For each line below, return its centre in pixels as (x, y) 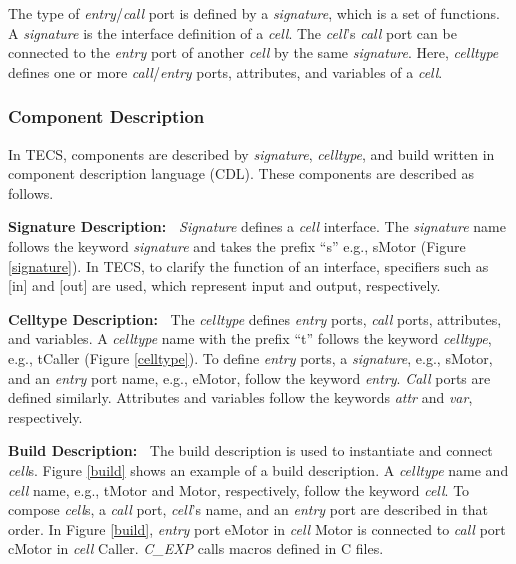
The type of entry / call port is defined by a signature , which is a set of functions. (254, 13)
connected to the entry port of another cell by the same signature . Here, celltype (253, 52)
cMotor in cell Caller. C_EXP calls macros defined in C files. (196, 548)
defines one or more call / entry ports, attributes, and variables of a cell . (225, 71)
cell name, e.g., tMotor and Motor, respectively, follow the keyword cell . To (239, 489)
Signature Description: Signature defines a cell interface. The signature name (257, 226)
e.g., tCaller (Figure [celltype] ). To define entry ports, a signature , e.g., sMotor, (250, 357)
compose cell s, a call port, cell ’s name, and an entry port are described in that (248, 509)
